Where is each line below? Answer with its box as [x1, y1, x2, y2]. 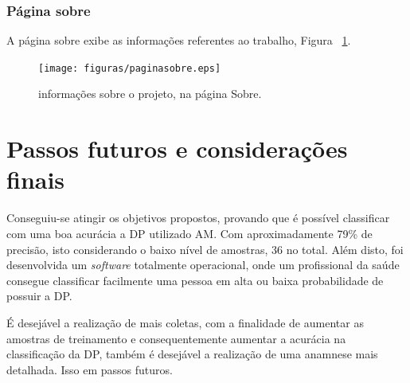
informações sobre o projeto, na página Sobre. [38, 85, 262, 102]
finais [6, 163, 65, 196]
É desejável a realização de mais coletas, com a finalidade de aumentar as [6, 314, 364, 330]
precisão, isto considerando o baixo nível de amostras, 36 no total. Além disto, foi [6, 240, 404, 257]
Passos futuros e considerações [6, 132, 348, 165]
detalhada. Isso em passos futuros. [6, 361, 173, 377]
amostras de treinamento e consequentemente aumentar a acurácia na [6, 330, 346, 346]
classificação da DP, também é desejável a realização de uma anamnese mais [6, 346, 378, 362]
